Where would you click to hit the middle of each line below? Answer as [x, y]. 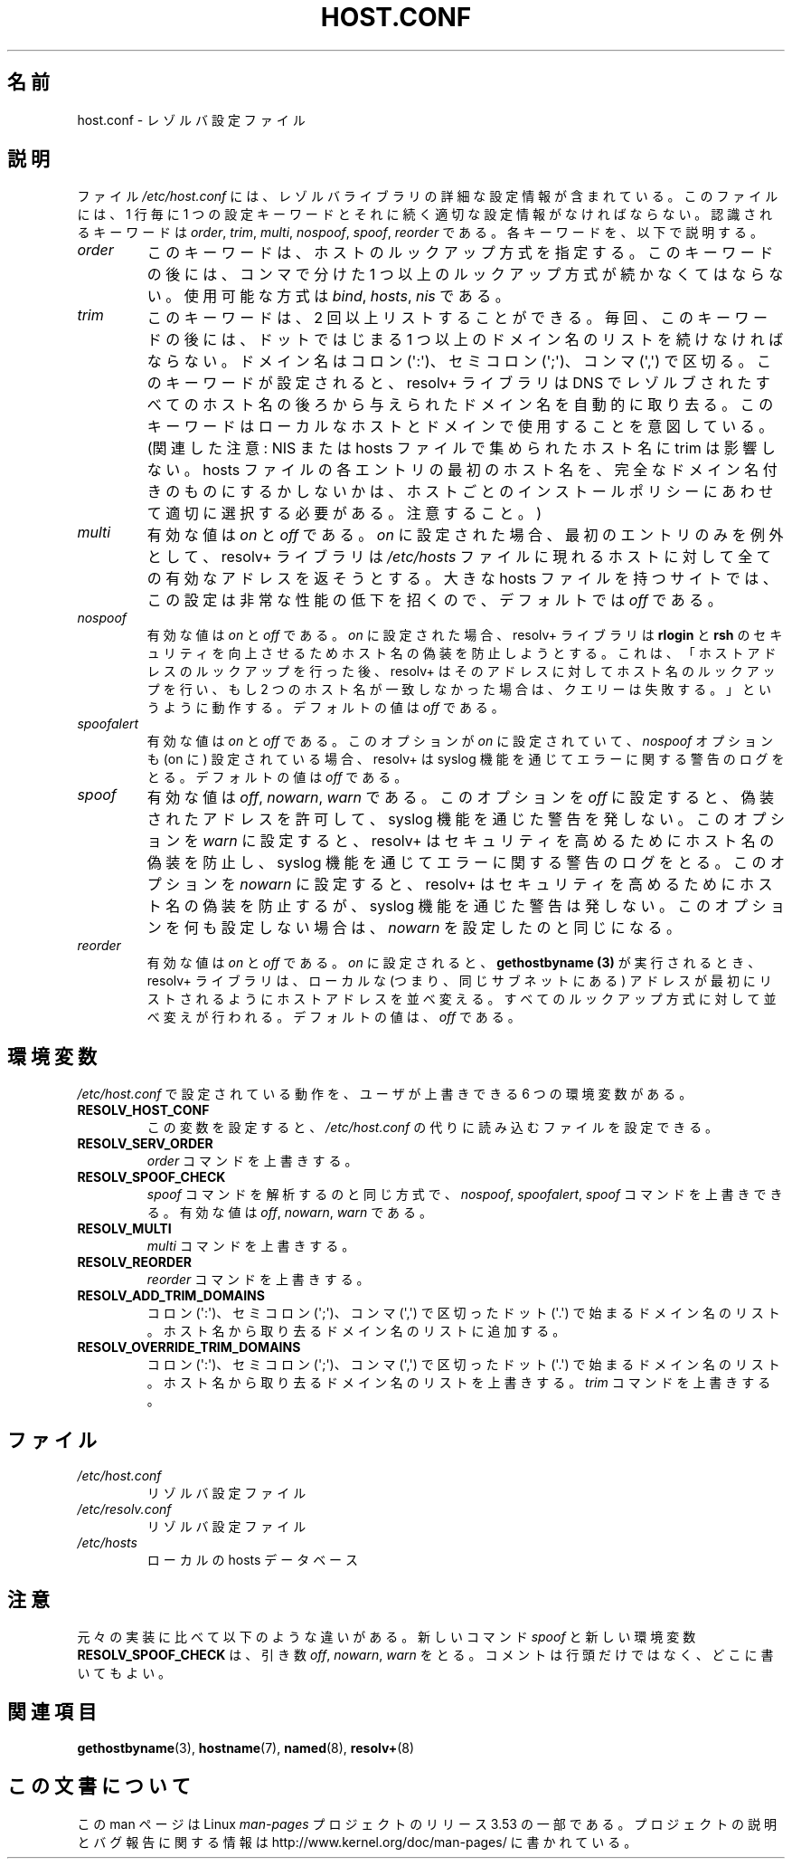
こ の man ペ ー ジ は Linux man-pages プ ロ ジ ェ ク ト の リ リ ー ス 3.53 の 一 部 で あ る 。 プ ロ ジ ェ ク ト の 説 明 [427, 1823]
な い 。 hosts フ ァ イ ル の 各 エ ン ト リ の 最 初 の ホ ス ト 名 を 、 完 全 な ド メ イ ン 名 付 [462, 470]
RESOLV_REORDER [134, 1262]
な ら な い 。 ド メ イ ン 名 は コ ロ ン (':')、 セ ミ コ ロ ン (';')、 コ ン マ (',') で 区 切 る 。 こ [459, 362]
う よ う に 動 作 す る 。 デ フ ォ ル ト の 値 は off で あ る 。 [325, 708]
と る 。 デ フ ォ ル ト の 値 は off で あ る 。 [277, 777]
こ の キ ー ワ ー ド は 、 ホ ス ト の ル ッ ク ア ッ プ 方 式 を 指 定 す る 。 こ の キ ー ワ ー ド [460, 253]
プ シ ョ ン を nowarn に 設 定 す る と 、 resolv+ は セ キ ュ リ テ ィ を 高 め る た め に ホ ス [460, 885]
